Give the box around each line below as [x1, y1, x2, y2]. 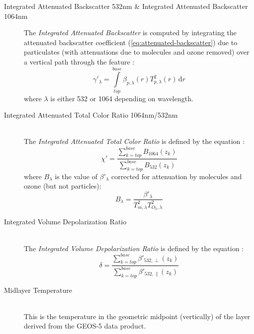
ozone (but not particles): [24, 181, 101, 191]
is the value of [55, 171, 97, 181]
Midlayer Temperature [4, 284, 73, 295]
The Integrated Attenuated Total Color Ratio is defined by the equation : [24, 136, 245, 146]
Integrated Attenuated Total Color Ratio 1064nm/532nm [4, 110, 178, 120]
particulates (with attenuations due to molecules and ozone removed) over [24, 47, 250, 57]
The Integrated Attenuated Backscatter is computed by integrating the [24, 27, 237, 38]
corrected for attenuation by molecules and [111, 171, 242, 181]
